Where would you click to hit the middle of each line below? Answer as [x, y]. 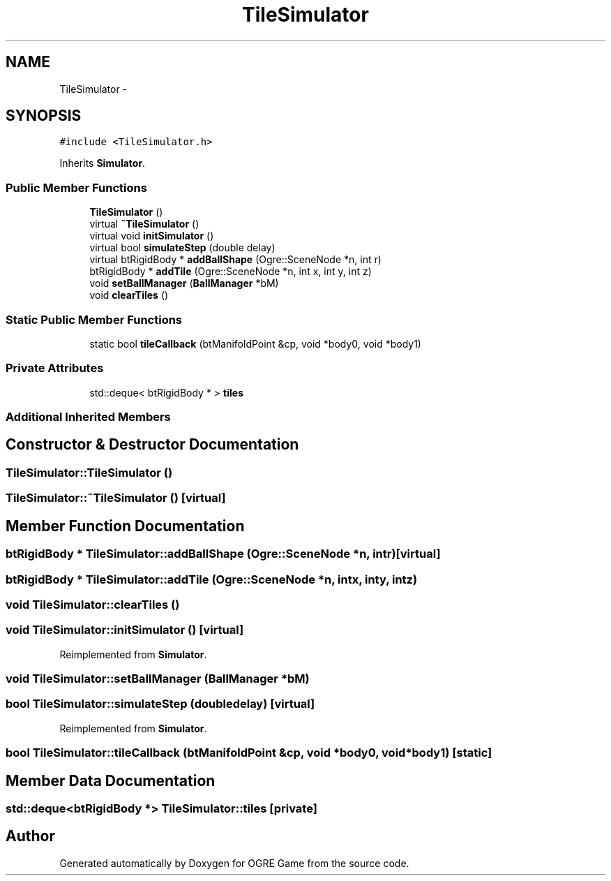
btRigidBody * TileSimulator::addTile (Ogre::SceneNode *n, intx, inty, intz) [212, 579]
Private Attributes [55, 368]
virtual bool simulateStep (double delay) [182, 248]
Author [30, 836]
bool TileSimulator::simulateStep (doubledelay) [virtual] [160, 704]
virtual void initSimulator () [152, 236]
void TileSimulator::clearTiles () [93, 604]
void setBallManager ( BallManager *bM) [184, 283]
